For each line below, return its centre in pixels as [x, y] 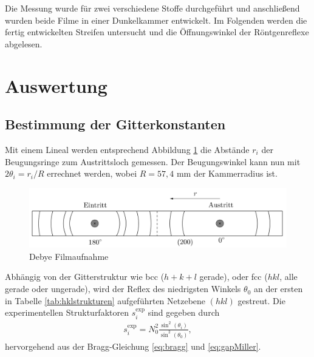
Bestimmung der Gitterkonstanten [115, 124]
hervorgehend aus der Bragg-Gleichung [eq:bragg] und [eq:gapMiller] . [133, 346]
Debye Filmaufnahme [69, 256]
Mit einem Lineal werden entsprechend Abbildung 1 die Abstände [127, 149]
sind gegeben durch [184, 312]
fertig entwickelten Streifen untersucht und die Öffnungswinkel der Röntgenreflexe [157, 32]
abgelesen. [24, 43]
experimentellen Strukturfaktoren [67, 312]
